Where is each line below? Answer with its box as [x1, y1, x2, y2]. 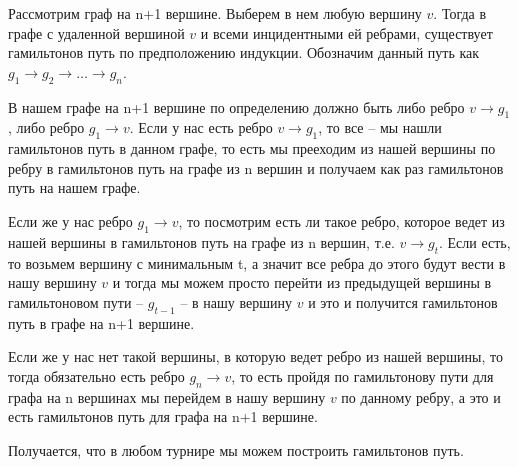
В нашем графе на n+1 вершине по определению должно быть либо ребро [8, 96, 465, 117]
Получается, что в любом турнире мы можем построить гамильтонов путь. [8, 439, 464, 460]
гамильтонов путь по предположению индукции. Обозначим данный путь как [8, 42, 480, 63]
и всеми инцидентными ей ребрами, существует [200, 22, 493, 43]
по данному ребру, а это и [341, 386, 501, 407]
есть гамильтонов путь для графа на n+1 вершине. [8, 406, 318, 427]
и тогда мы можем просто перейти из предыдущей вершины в [112, 272, 492, 293]
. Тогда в [433, 3, 487, 23]
